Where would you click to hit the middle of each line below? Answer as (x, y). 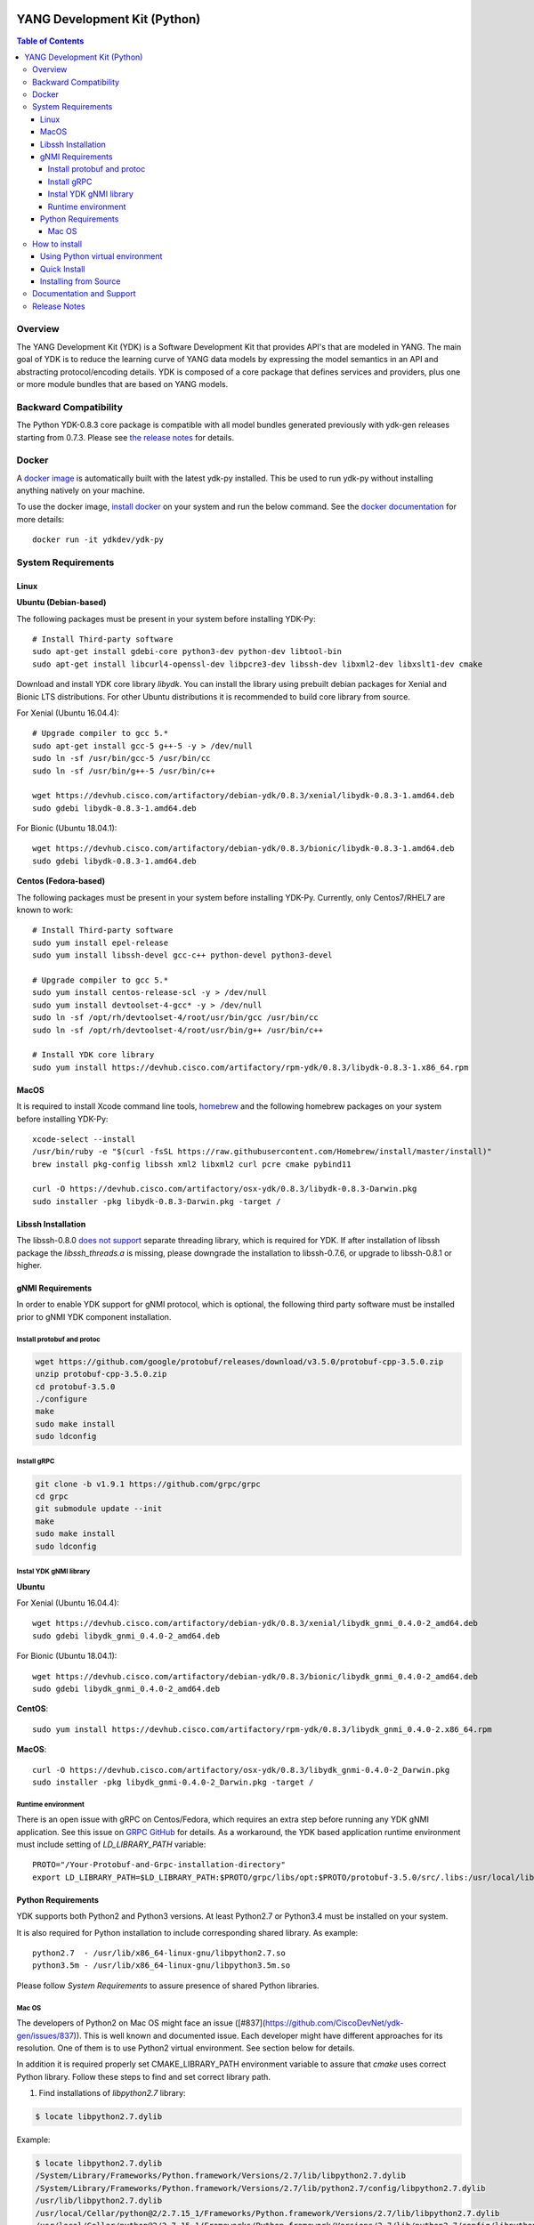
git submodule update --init (99, 1509)
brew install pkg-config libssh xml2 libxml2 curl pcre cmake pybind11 (192, 1164)
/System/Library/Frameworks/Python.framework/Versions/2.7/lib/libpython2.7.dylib (221, 2176)
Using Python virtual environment (101, 256)
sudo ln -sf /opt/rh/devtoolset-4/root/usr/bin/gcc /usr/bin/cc (176, 1018)
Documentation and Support (85, 294)
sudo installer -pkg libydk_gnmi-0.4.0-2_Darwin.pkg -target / (173, 1782)
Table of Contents (50, 41)
